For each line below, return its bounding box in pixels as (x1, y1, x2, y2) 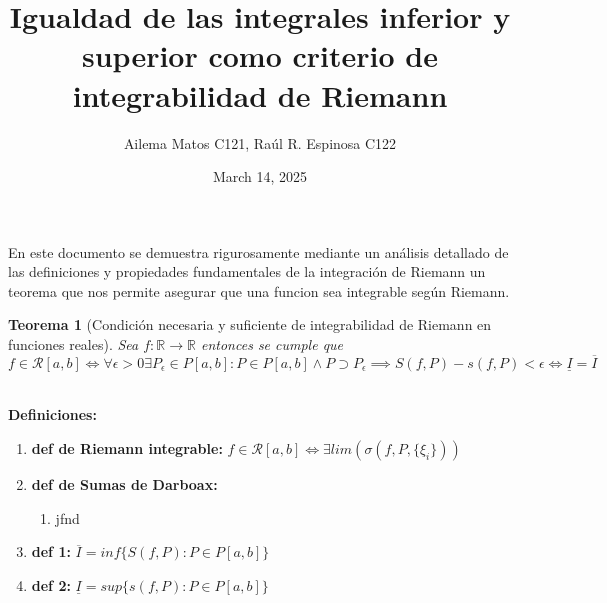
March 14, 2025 (212, 166, 308, 187)
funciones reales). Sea (8, 334, 139, 355)
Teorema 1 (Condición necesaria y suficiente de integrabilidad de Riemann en (8, 314, 492, 335)
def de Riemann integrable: (31, 438, 223, 459)
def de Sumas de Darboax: (31, 474, 218, 495)
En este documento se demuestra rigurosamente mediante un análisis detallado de (8, 241, 509, 262)
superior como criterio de (82, 35, 438, 76)
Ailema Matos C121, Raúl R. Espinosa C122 (123, 132, 397, 153)
